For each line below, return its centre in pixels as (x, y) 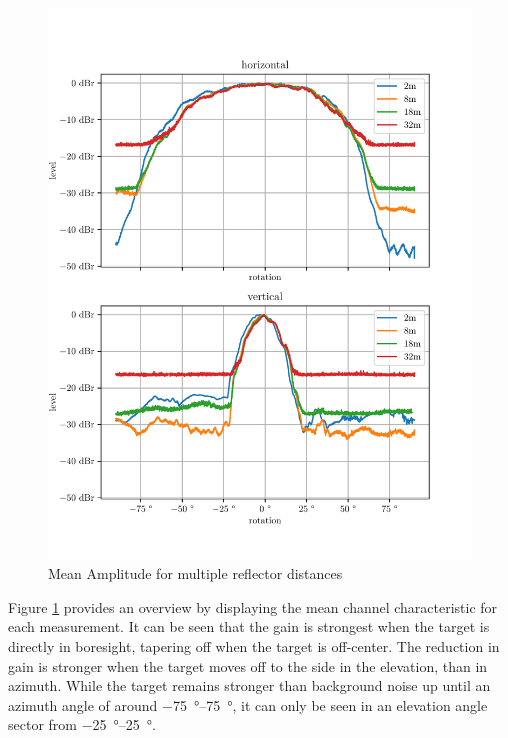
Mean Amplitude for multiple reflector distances (195, 573)
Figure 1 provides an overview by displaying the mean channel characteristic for (253, 606)
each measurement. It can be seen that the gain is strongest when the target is (249, 626)
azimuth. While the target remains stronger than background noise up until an (249, 685)
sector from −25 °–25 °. (82, 724)
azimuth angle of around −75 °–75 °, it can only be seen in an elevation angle (248, 704)
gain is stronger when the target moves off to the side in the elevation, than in (248, 665)
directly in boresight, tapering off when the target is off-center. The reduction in (254, 646)
